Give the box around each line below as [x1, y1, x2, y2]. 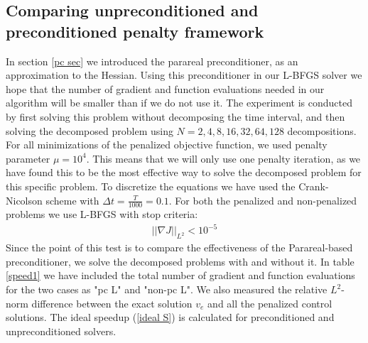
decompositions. [287, 123, 357, 138]
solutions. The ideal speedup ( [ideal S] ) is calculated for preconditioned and [6, 310, 335, 325]
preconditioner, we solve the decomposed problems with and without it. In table [6, 254, 355, 268]
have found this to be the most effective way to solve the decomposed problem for [6, 165, 362, 180]
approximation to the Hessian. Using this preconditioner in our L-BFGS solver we [6, 67, 362, 82]
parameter [6, 151, 50, 165]
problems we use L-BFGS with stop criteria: [6, 207, 198, 222]
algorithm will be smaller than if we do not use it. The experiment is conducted [6, 95, 352, 110]
